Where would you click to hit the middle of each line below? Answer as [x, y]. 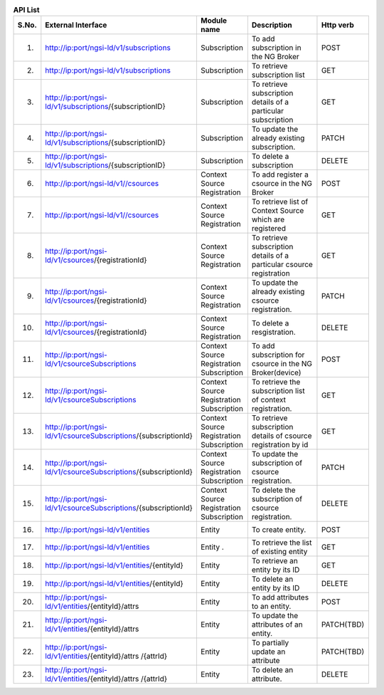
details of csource [282, 436]
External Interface [76, 25]
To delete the [273, 490]
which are [268, 219]
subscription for [278, 355]
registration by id [280, 445]
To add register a [280, 174]
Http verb [338, 25]
